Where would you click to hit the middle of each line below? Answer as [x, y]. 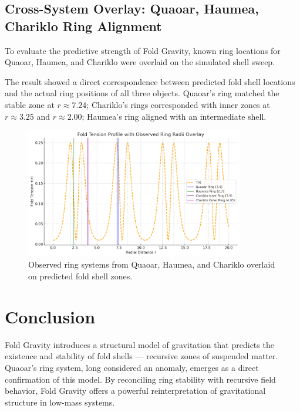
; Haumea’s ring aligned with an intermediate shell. [174, 116]
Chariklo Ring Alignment [83, 26]
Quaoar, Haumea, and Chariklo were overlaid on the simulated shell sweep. [140, 62]
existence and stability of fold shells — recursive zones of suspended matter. [141, 356]
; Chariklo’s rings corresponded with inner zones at [178, 104]
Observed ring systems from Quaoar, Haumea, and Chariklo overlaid [152, 264]
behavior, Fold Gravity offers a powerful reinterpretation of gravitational [135, 391]
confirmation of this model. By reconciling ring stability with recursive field [140, 379]
